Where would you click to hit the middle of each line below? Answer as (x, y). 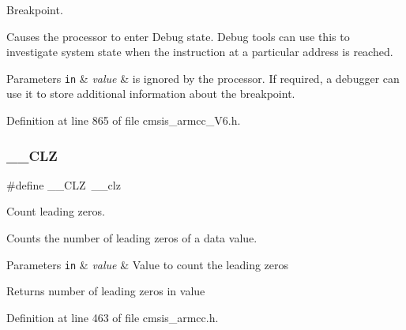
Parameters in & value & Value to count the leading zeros (148, 264)
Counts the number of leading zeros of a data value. (132, 238)
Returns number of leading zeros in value (106, 291)
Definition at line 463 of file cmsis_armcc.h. (113, 317)
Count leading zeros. (56, 211)
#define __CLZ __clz (64, 184)
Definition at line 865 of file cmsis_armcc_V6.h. (124, 120)
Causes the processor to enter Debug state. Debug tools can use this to (178, 36)
